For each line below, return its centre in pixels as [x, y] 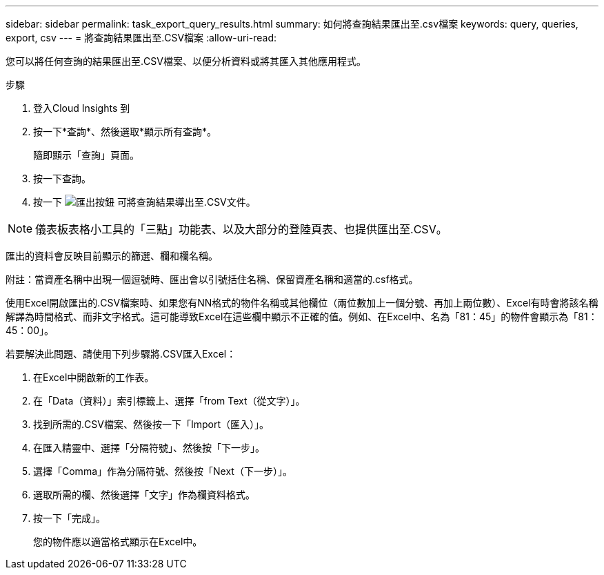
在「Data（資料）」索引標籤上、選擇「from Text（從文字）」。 [169, 401]
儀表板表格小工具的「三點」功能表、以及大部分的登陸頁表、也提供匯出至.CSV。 [241, 229]
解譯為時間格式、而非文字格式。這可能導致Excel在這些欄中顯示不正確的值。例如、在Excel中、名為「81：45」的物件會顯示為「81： [302, 316]
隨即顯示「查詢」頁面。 [86, 155]
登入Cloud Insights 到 [82, 108]
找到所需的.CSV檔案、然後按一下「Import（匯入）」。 [151, 424]
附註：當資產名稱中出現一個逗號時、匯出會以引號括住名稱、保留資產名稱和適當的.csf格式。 [212, 279]
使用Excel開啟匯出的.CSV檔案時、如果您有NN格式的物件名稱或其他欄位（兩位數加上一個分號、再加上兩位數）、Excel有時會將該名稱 [302, 303]
